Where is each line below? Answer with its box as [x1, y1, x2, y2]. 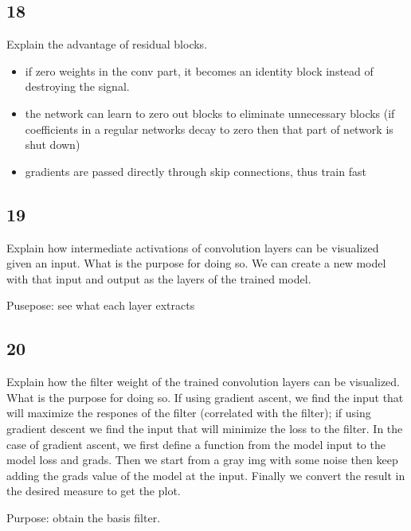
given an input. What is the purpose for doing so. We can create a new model [6, 255, 386, 271]
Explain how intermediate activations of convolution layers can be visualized [6, 239, 379, 256]
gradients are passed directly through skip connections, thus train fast [25, 162, 366, 179]
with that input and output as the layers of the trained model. [6, 270, 311, 287]
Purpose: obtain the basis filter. [6, 509, 161, 525]
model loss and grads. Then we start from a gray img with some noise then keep [6, 451, 398, 468]
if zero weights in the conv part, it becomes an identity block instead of [25, 62, 374, 79]
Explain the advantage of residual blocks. [6, 36, 208, 53]
